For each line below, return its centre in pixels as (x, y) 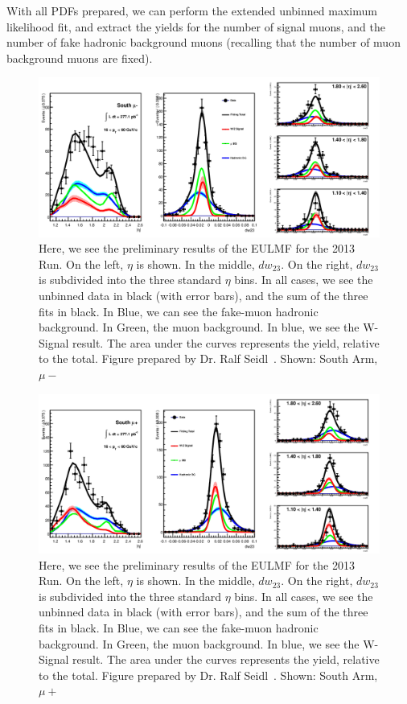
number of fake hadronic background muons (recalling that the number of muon (203, 42)
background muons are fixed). (80, 58)
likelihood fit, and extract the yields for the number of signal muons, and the (196, 26)
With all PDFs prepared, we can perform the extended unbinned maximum (192, 10)
